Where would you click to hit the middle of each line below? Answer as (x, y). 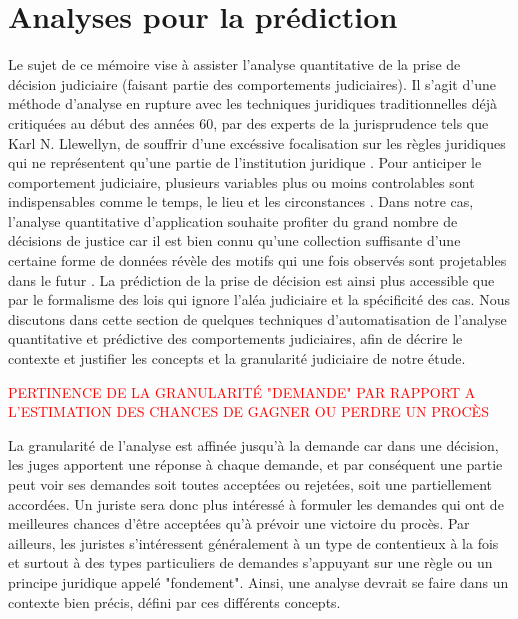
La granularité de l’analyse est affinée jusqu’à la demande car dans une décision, (253, 444)
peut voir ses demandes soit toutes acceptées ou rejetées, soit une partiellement (250, 484)
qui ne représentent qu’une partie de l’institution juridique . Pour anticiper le (245, 162)
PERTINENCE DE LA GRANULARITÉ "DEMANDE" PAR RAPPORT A (242, 391)
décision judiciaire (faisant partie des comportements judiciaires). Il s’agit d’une (252, 83)
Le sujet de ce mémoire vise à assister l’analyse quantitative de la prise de (234, 64)
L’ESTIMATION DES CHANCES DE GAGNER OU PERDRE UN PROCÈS (248, 411)
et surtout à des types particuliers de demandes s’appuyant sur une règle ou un (250, 562)
